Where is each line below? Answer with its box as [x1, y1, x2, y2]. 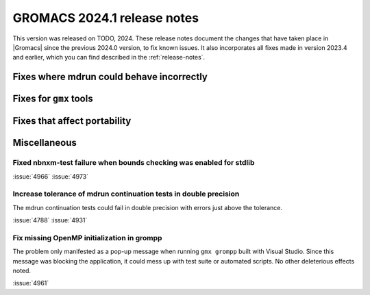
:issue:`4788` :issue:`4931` [12, 216, 88, 225]
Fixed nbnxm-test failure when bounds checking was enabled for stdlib [12, 158, 255, 168]
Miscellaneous [12, 137, 77, 149]
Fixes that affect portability [12, 115, 132, 127]
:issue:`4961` [12, 279, 49, 287]
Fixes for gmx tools [12, 93, 93, 105]
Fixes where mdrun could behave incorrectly [12, 71, 208, 83]
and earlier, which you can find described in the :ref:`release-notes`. [12, 53, 206, 62]
